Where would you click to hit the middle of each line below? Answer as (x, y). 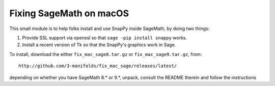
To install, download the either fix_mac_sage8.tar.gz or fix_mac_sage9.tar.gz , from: (106, 54)
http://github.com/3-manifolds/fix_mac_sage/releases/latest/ (98, 66)
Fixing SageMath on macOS (69, 13)
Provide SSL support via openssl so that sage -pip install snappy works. (105, 38)
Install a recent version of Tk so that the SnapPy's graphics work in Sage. (99, 45)
